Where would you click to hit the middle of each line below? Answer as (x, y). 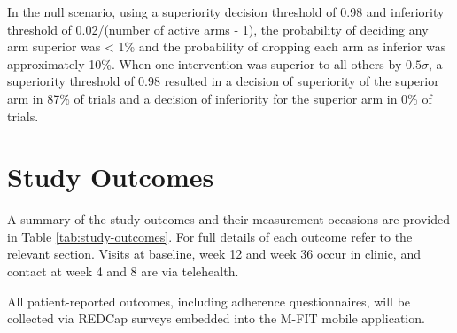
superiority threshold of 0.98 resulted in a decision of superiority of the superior (223, 81)
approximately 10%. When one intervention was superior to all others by (205, 63)
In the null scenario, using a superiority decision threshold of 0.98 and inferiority (226, 12)
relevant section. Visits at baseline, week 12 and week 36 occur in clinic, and (214, 254)
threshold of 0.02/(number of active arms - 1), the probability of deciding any (218, 29)
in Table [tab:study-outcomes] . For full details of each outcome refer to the (210, 236)
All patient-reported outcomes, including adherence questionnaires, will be (209, 301)
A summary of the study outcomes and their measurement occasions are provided (228, 219)
